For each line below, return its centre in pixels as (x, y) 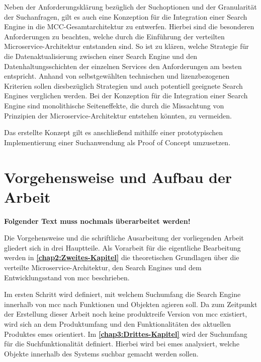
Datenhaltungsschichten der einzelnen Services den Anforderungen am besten (123, 66)
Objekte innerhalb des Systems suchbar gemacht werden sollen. (101, 353)
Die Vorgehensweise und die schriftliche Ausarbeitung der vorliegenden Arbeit (124, 238)
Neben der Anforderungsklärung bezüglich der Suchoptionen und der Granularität (130, 7)
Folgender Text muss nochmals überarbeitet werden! (97, 221)
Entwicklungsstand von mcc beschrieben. (67, 277)
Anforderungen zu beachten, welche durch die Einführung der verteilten (114, 36)
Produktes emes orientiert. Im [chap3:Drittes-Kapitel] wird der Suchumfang (126, 334)
